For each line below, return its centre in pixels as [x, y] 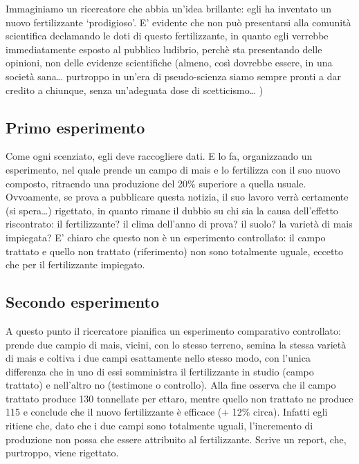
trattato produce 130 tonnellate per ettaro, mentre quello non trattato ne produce [179, 398]
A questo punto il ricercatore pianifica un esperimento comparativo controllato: [173, 330]
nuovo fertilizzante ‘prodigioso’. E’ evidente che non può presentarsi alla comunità [178, 22]
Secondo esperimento [83, 302]
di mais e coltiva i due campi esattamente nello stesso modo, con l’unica [158, 358]
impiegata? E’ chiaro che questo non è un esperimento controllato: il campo [166, 237]
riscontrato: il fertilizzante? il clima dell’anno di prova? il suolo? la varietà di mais [179, 224]
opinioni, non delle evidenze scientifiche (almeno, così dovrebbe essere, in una [169, 63]
